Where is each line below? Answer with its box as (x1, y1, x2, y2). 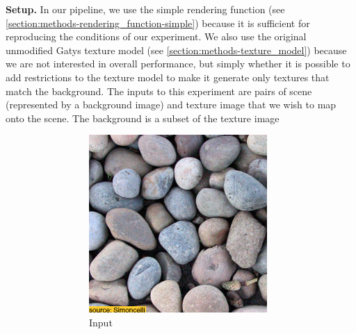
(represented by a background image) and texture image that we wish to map (6, 97, 337, 112)
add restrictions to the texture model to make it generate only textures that (6, 69, 330, 84)
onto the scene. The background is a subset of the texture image (6, 110, 280, 125)
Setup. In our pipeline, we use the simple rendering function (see (6, 2, 285, 16)
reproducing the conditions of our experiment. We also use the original (6, 29, 307, 44)
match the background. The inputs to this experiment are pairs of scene (6, 83, 312, 98)
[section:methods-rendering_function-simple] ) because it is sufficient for (6, 15, 310, 30)
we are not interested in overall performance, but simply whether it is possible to (6, 56, 350, 71)
